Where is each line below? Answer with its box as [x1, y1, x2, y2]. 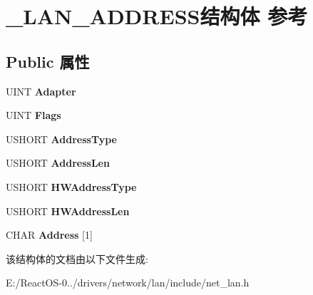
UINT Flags [6, 108, 61, 123]
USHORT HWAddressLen [6, 203, 130, 218]
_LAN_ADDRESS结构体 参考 [6, 1, 308, 31]
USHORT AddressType [6, 131, 117, 146]
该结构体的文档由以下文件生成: [6, 251, 148, 266]
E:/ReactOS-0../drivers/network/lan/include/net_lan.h [6, 275, 250, 290]
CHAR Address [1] [6, 227, 93, 242]
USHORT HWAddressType [6, 179, 137, 194]
